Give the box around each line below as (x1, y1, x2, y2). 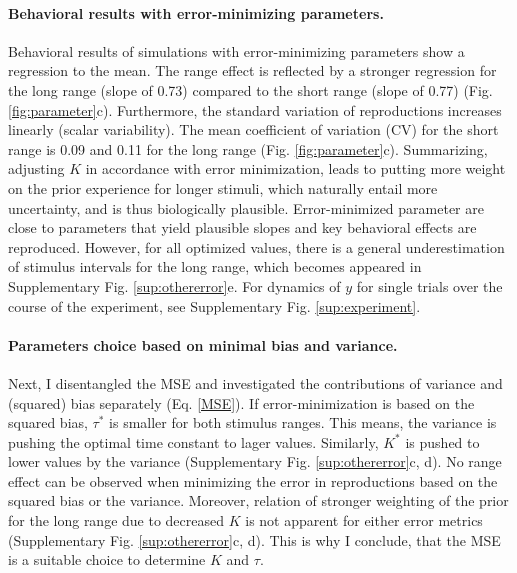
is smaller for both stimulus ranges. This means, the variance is (109, 412, 497, 433)
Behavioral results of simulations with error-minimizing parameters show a (8, 40, 465, 61)
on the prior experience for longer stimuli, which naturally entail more (8, 177, 438, 198)
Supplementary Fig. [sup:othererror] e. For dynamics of (8, 275, 341, 296)
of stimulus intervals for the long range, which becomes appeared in (8, 256, 422, 277)
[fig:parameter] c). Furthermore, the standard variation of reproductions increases (8, 99, 502, 120)
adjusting (8, 158, 65, 179)
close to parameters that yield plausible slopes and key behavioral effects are (8, 217, 477, 238)
